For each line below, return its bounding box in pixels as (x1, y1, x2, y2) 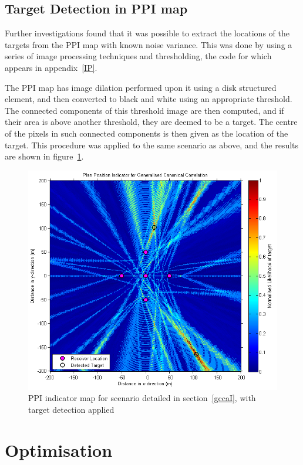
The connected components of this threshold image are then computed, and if (5, 104, 284, 116)
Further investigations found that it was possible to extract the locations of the (5, 27, 289, 39)
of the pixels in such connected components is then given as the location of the (5, 127, 288, 139)
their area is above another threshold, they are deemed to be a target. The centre (5, 116, 298, 128)
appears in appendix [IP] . (5, 61, 97, 73)
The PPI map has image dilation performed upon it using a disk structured (5, 81, 277, 93)
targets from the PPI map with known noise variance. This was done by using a (5, 38, 292, 50)
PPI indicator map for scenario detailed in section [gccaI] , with (28, 392, 256, 404)
